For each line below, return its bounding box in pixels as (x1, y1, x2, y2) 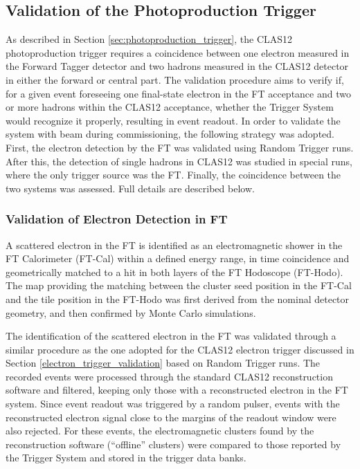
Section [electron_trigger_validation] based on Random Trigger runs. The (6, 356, 321, 370)
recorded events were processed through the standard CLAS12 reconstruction (6, 369, 333, 383)
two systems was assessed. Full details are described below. (6, 181, 255, 195)
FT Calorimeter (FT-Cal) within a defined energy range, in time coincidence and (6, 251, 350, 266)
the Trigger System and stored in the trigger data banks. (6, 450, 246, 465)
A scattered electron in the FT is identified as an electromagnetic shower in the (6, 237, 343, 252)
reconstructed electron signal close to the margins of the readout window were (6, 410, 336, 424)
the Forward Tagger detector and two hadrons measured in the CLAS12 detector (6, 59, 349, 73)
